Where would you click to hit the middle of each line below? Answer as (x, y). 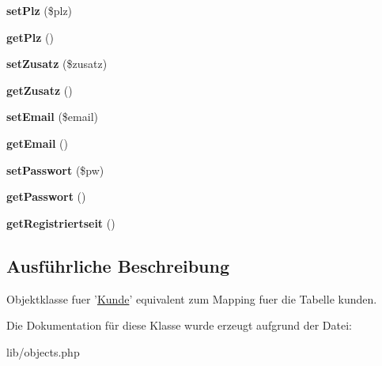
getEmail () (38, 143)
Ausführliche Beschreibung (118, 265)
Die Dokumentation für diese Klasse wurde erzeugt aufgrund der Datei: (179, 325)
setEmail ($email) (52, 117)
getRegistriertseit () (61, 223)
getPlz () (30, 37)
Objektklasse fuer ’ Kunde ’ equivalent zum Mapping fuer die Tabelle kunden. (192, 298)
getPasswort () (46, 196)
